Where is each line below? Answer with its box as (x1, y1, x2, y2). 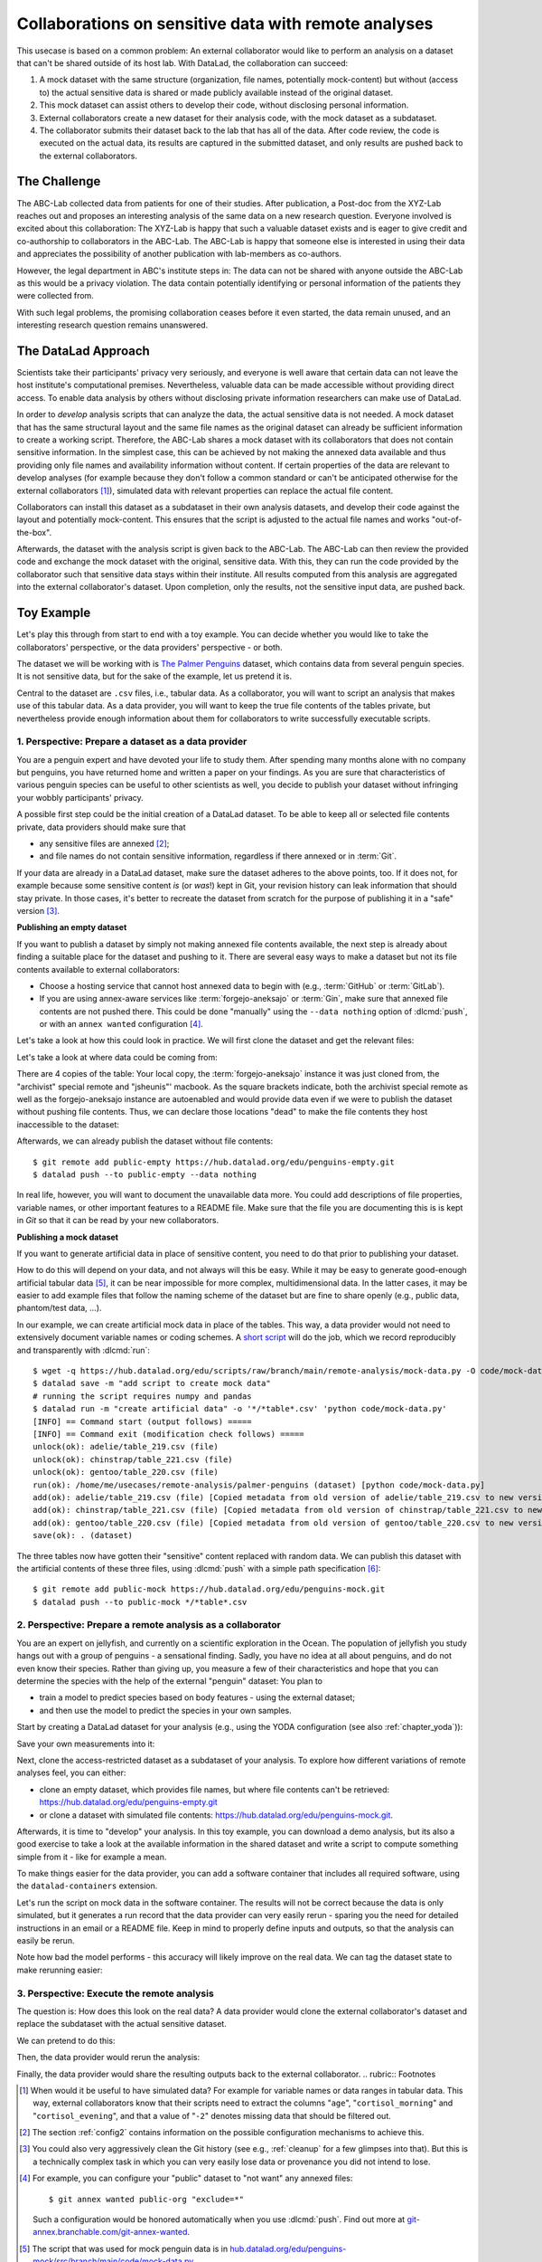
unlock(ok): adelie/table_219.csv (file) (33, 1441, 219, 1452)
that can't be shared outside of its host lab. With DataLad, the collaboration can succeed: (16, 57, 348, 68)
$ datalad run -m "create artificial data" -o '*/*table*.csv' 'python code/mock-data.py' (33, 1403, 447, 1414)
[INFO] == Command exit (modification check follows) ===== (33, 1430, 304, 1439)
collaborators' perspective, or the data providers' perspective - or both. (16, 642, 284, 652)
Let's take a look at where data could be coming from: (16, 1051, 219, 1062)
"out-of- (431, 514, 463, 525)
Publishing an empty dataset (16, 922, 127, 933)
